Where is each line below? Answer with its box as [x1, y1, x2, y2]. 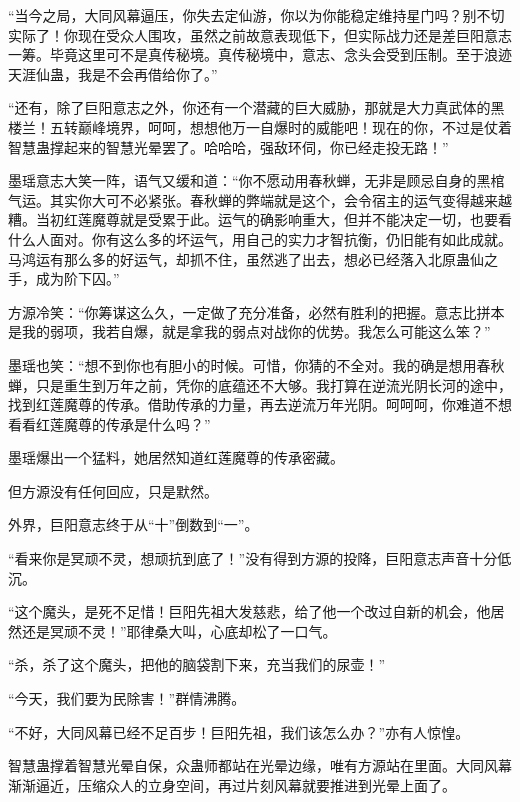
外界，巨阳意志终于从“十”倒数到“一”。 [8, 514, 259, 535]
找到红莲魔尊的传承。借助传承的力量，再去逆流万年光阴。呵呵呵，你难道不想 [8, 394, 512, 415]
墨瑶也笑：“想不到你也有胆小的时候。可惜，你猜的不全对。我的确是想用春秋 [8, 354, 505, 375]
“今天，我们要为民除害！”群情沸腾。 [8, 688, 246, 709]
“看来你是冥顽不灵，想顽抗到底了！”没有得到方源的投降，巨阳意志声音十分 [8, 548, 498, 569]
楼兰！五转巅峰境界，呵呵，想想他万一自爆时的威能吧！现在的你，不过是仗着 [8, 116, 512, 137]
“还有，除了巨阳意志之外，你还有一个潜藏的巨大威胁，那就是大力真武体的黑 [8, 97, 505, 118]
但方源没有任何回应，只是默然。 [8, 480, 218, 501]
